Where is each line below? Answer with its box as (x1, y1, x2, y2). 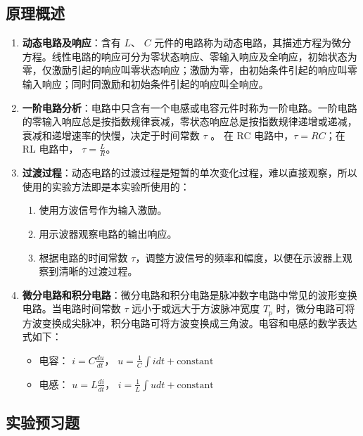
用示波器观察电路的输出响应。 (39, 226, 177, 241)
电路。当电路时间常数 (22, 301, 121, 316)
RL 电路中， (22, 141, 79, 156)
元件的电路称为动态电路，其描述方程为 (154, 35, 332, 50)
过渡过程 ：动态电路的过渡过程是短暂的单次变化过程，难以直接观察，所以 (22, 165, 357, 180)
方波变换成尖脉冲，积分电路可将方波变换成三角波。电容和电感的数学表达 (22, 315, 357, 330)
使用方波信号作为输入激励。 (39, 203, 167, 217)
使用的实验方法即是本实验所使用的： (22, 179, 190, 193)
